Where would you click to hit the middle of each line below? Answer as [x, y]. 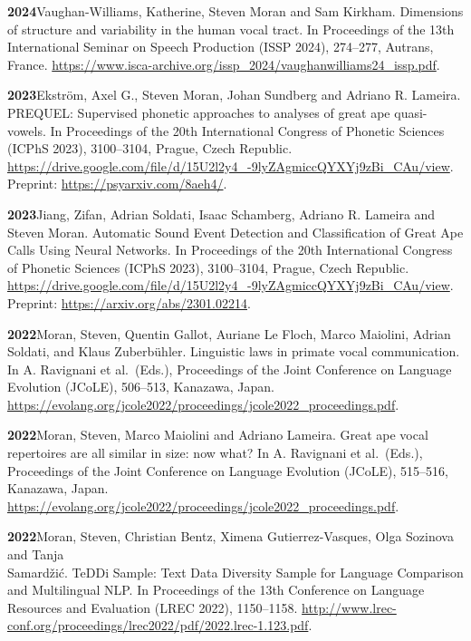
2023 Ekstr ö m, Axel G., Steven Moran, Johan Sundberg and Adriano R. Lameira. [234, 95]
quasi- [411, 112]
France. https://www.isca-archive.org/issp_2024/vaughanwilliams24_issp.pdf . [224, 64]
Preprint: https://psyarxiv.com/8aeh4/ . [117, 184]
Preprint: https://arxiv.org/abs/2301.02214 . [129, 302]
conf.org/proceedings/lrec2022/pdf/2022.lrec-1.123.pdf [158, 625]
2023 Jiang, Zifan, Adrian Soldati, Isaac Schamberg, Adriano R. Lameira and [221, 214]
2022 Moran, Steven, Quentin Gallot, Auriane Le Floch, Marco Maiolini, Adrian [229, 333]
